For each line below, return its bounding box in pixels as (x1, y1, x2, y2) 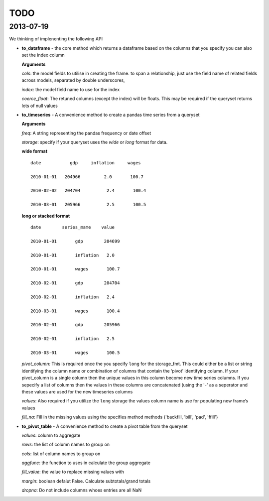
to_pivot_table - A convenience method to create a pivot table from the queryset (21, 423, 188, 429)
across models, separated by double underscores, (21, 77, 125, 83)
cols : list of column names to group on (21, 451, 101, 457)
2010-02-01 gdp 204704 (30, 280, 120, 286)
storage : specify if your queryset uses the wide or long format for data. (21, 139, 168, 145)
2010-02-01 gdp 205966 (30, 322, 120, 328)
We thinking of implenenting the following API (9, 36, 103, 42)
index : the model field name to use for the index (21, 86, 120, 92)
